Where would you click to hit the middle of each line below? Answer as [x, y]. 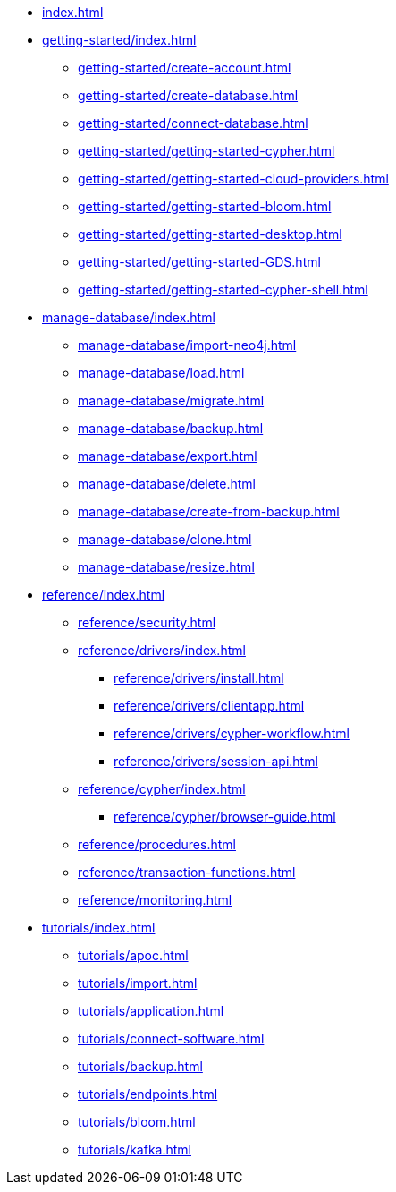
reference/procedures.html [157, 844]
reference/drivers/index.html [162, 650]
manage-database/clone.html [165, 539]
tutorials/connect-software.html [171, 1039]
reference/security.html [147, 622]
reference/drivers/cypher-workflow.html [232, 733]
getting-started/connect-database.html [193, 123]
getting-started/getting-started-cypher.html [206, 151]
